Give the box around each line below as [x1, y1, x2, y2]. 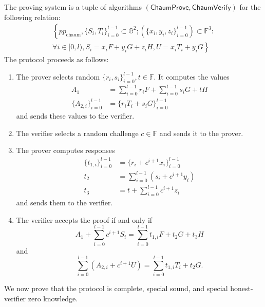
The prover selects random [16, 71, 100, 82]
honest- [230, 283, 253, 294]
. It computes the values [154, 71, 230, 82]
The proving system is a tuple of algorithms [4, 2, 142, 12]
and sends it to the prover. [159, 127, 243, 138]
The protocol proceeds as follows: [4, 54, 109, 65]
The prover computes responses [16, 145, 115, 156]
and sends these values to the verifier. [16, 110, 135, 121]
